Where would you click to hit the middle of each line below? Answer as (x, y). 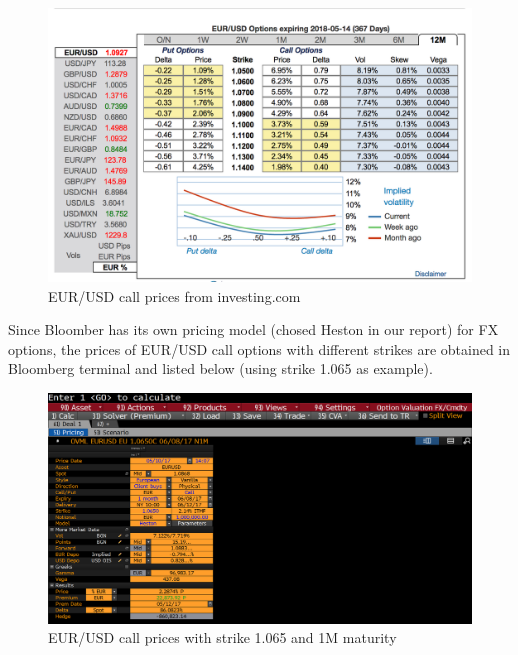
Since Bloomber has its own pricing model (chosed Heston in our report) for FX (253, 329)
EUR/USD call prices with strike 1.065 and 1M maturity (222, 637)
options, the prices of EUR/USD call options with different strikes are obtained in (259, 348)
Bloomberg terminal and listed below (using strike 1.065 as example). (220, 368)
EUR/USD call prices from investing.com (174, 295)
